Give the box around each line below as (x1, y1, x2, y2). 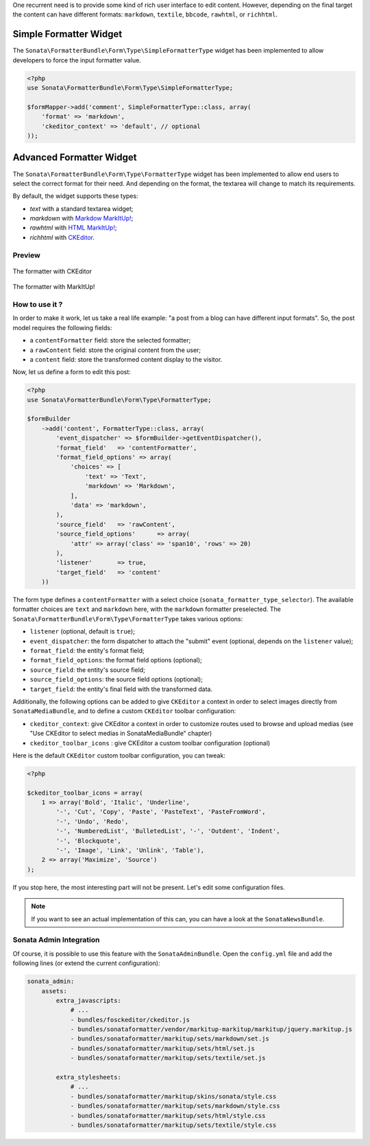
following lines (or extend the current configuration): (12, 959, 160, 967)
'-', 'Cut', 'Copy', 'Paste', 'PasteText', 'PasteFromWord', (56, 808, 266, 816)
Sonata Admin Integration (12, 935, 100, 945)
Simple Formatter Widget (12, 28, 123, 40)
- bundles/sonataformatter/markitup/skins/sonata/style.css (70, 1093, 277, 1100)
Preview (12, 250, 40, 260)
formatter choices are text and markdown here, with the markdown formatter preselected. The (12, 605, 281, 613)
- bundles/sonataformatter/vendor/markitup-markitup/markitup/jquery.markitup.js (70, 1025, 353, 1034)
